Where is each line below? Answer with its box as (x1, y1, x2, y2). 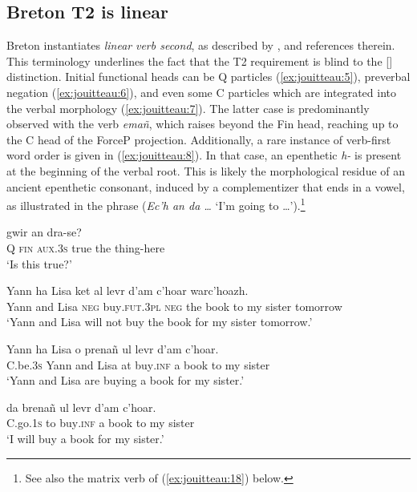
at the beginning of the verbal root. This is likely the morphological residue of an (6, 162, 406, 179)
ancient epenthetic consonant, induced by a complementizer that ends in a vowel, (6, 178, 405, 195)
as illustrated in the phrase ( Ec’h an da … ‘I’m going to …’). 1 (6, 195, 306, 213)
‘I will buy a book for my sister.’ (6, 429, 164, 446)
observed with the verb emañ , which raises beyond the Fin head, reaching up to (6, 115, 399, 132)
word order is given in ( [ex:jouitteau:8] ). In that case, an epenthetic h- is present (6, 147, 402, 163)
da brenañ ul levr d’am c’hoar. (6, 398, 156, 415)
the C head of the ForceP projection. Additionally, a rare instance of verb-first (6, 131, 391, 147)
